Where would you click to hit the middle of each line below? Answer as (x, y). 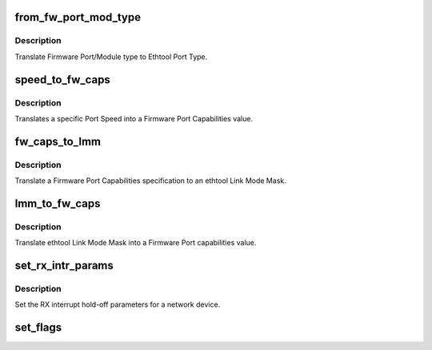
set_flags (38, 328)
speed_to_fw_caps (63, 80)
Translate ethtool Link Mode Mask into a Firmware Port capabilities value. (136, 243)
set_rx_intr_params (64, 266)
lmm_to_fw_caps (58, 203)
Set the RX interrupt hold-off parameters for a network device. (118, 304)
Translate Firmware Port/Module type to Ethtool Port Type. (111, 57)
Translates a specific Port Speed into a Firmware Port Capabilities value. (134, 118)
